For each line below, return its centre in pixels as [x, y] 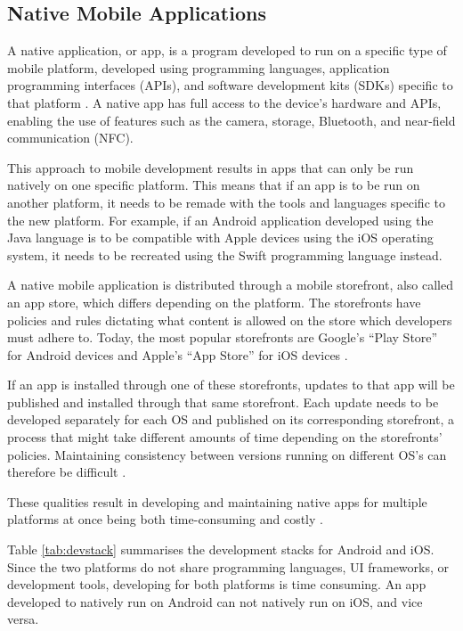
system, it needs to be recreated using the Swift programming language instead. [225, 254]
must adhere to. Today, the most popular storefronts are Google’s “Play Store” [223, 337]
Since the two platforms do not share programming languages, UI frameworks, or [228, 566]
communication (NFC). [70, 138]
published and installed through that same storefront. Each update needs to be [223, 402]
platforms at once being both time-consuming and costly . [165, 519]
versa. [23, 619]
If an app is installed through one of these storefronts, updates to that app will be [231, 385]
